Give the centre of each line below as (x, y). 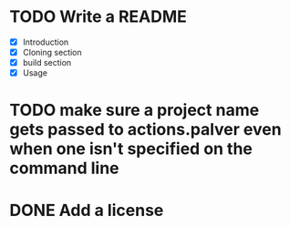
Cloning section (52, 52)
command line (65, 168)
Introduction (46, 42)
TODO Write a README (98, 17)
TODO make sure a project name (135, 110)
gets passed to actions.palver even (145, 130)
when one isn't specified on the (131, 149)
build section (47, 63)
